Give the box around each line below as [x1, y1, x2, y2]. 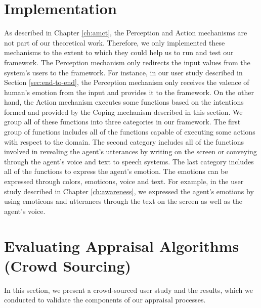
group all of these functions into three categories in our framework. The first [4, 116, 241, 127]
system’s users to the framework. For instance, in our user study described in [4, 67, 243, 77]
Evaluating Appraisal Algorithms [4, 235, 239, 256]
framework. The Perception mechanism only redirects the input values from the [4, 57, 250, 67]
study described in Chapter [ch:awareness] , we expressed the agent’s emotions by [4, 186, 254, 196]
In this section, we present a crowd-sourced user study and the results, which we [4, 284, 253, 295]
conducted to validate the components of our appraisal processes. [4, 294, 206, 305]
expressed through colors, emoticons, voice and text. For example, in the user [4, 176, 244, 187]
